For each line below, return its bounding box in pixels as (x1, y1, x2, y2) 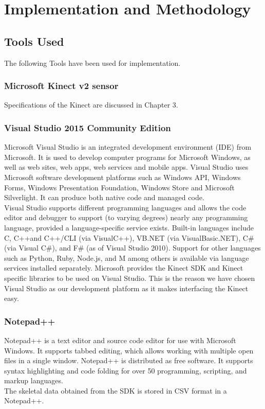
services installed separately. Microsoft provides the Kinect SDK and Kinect (4, 262, 243, 273)
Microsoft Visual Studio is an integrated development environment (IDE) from (4, 141, 252, 152)
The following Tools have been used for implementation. (4, 57, 181, 68)
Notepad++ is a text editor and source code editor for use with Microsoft (4, 334, 236, 345)
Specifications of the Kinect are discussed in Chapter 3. (4, 99, 178, 110)
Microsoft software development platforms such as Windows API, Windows (4, 171, 241, 182)
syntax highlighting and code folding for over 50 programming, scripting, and (4, 365, 247, 376)
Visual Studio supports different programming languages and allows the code (4, 202, 247, 212)
